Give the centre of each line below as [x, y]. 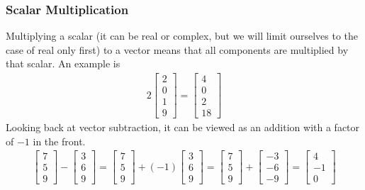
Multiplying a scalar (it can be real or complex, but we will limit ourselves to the [182, 36]
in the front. [59, 141]
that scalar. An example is [63, 63]
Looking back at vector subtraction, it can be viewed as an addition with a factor [183, 127]
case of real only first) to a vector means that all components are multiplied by [177, 49]
